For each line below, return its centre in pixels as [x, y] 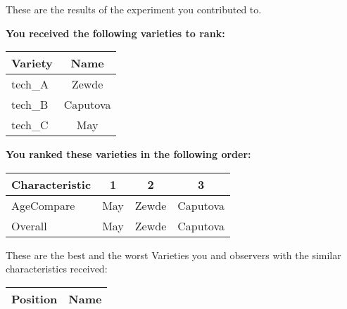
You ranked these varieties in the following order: [128, 154]
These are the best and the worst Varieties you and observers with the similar [173, 255]
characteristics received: [57, 269]
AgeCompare [43, 205]
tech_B [30, 105]
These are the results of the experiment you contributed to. [134, 9]
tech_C [30, 125]
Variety [32, 63]
